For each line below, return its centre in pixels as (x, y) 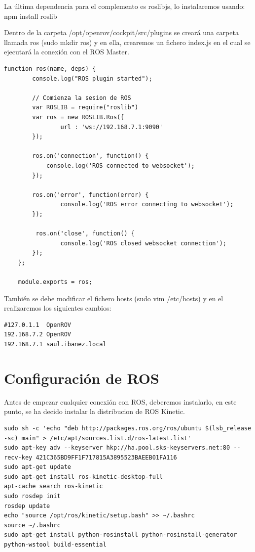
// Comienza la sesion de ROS (82, 98)
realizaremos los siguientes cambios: (58, 308)
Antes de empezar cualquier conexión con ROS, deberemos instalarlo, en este (120, 401)
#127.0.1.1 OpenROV (38, 325)
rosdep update (27, 506)
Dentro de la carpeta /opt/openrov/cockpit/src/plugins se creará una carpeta (121, 32)
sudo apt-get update (38, 467)
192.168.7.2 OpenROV (38, 335)
